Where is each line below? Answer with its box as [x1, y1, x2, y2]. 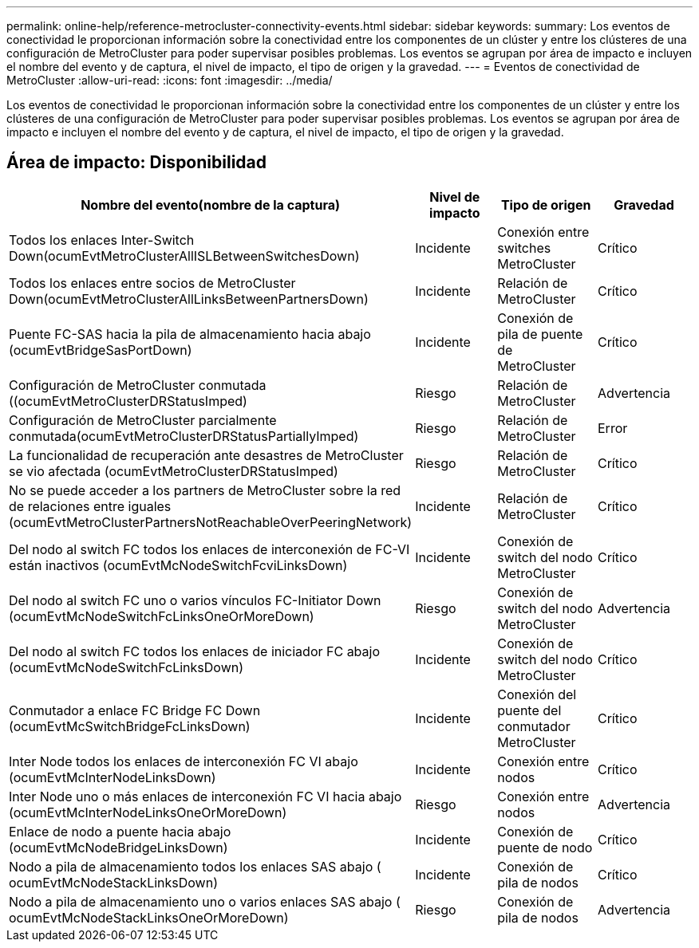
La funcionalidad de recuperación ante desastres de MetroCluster [9, 446, 404, 463]
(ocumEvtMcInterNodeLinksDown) [9, 769, 216, 785]
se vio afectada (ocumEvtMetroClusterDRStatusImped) [9, 462, 338, 479]
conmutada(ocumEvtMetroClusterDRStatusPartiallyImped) [9, 427, 359, 444]
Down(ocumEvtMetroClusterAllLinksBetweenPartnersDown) [9, 290, 369, 307]
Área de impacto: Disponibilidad [6, 152, 267, 173]
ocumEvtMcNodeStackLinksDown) [9, 874, 218, 891]
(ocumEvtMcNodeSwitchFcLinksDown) [9, 659, 244, 675]
